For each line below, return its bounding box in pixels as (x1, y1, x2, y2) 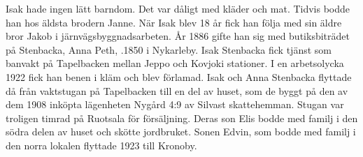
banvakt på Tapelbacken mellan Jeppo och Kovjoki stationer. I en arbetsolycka (6, 56, 344, 70)
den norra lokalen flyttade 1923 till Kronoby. (6, 137, 197, 152)
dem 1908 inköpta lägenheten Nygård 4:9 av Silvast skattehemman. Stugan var (6, 97, 344, 112)
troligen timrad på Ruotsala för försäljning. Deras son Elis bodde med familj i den (6, 110, 358, 125)
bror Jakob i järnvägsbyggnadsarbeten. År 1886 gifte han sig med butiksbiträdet (6, 29, 350, 43)
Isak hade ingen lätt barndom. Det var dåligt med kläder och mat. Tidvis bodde (6, 1, 350, 15)
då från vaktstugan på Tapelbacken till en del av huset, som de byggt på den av (6, 83, 348, 98)
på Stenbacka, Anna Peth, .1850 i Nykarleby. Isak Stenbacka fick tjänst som (6, 42, 332, 57)
